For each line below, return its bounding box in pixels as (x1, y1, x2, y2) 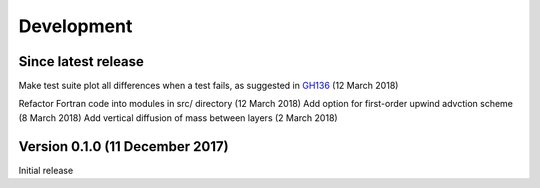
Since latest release (18, 53, 145, 70)
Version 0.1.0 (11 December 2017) (18, 138, 229, 155)
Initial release (18, 164, 74, 176)
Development (18, 15, 133, 37)
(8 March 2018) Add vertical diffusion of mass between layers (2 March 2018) (18, 111, 339, 124)
